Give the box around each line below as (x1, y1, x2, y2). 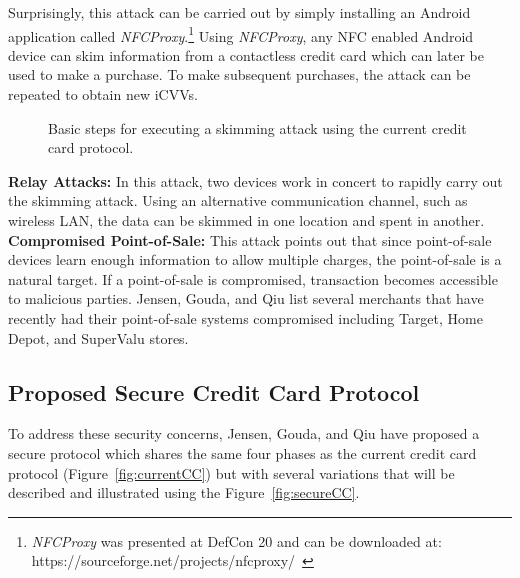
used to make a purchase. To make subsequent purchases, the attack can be (8, 64, 471, 85)
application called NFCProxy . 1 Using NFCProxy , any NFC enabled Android (8, 22, 474, 46)
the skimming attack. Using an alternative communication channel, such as (8, 190, 468, 211)
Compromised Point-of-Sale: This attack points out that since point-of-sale (8, 229, 492, 250)
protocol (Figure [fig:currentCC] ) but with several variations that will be (8, 462, 455, 483)
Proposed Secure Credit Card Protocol (8, 376, 420, 407)
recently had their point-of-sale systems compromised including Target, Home (8, 307, 483, 328)
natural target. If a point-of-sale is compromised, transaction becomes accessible (8, 268, 498, 289)
